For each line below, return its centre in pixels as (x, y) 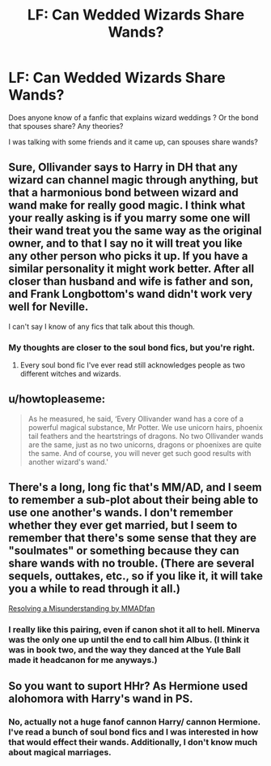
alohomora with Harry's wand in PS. (101, 698)
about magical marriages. (60, 752)
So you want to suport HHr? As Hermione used (128, 686)
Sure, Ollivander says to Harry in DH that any (123, 168)
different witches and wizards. (70, 374)
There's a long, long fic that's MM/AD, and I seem (135, 487)
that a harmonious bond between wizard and (123, 193)
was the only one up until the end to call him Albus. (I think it (129, 639)
